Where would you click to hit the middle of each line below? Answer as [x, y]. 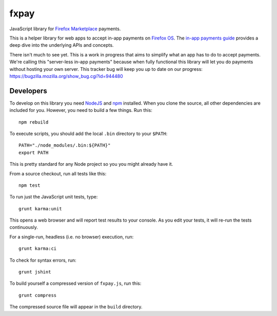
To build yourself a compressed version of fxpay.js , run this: [75, 283]
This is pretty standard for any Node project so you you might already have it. [91, 164]
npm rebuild [34, 122]
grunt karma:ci [38, 249]
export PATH [34, 152]
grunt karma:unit [40, 209]
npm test [29, 185]
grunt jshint [35, 272]
